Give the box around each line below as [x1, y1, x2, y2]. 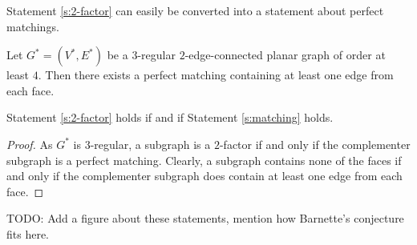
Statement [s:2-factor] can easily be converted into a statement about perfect [6, 2, 384, 18]
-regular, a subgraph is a [90, 135, 211, 152]
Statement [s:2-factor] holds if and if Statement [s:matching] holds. [6, 109, 334, 126]
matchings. [6, 18, 59, 34]
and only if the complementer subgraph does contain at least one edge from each [6, 167, 403, 184]
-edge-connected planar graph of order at [184, 46, 386, 63]
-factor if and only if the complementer [219, 135, 411, 152]
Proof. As [6, 135, 53, 152]
